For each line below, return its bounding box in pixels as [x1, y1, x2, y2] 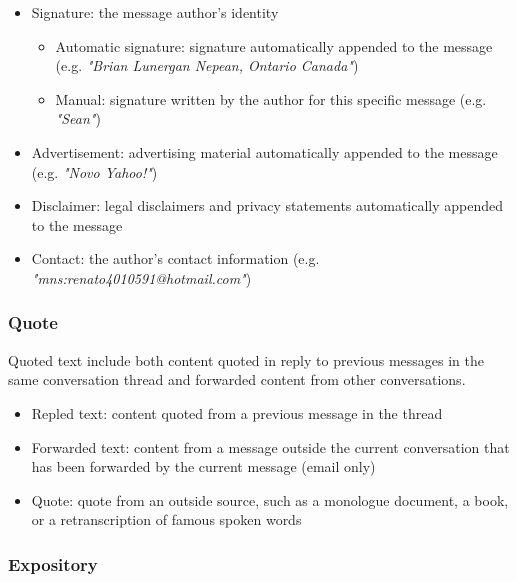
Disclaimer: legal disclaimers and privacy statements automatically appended [31, 195, 504, 216]
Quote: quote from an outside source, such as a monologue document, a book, [31, 489, 509, 510]
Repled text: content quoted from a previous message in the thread [31, 402, 443, 423]
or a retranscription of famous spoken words [31, 509, 302, 530]
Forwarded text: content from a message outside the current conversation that [31, 436, 510, 457]
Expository [8, 551, 98, 576]
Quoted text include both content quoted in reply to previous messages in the [8, 349, 484, 370]
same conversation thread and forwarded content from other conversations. [8, 369, 466, 390]
